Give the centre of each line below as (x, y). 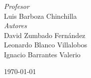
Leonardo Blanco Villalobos (45, 45)
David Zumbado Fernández (45, 35)
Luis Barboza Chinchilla (40, 16)
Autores (15, 25)
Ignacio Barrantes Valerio (42, 54)
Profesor (17, 6)
